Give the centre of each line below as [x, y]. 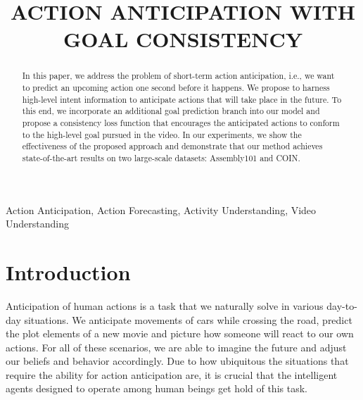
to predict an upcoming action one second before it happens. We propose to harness [176, 88]
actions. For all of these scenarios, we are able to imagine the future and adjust [176, 347]
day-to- [342, 305]
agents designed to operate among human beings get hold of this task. [157, 388]
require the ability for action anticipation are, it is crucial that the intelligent [172, 374]
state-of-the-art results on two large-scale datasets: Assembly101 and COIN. [161, 157]
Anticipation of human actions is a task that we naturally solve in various [165, 305]
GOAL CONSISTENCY [183, 39]
